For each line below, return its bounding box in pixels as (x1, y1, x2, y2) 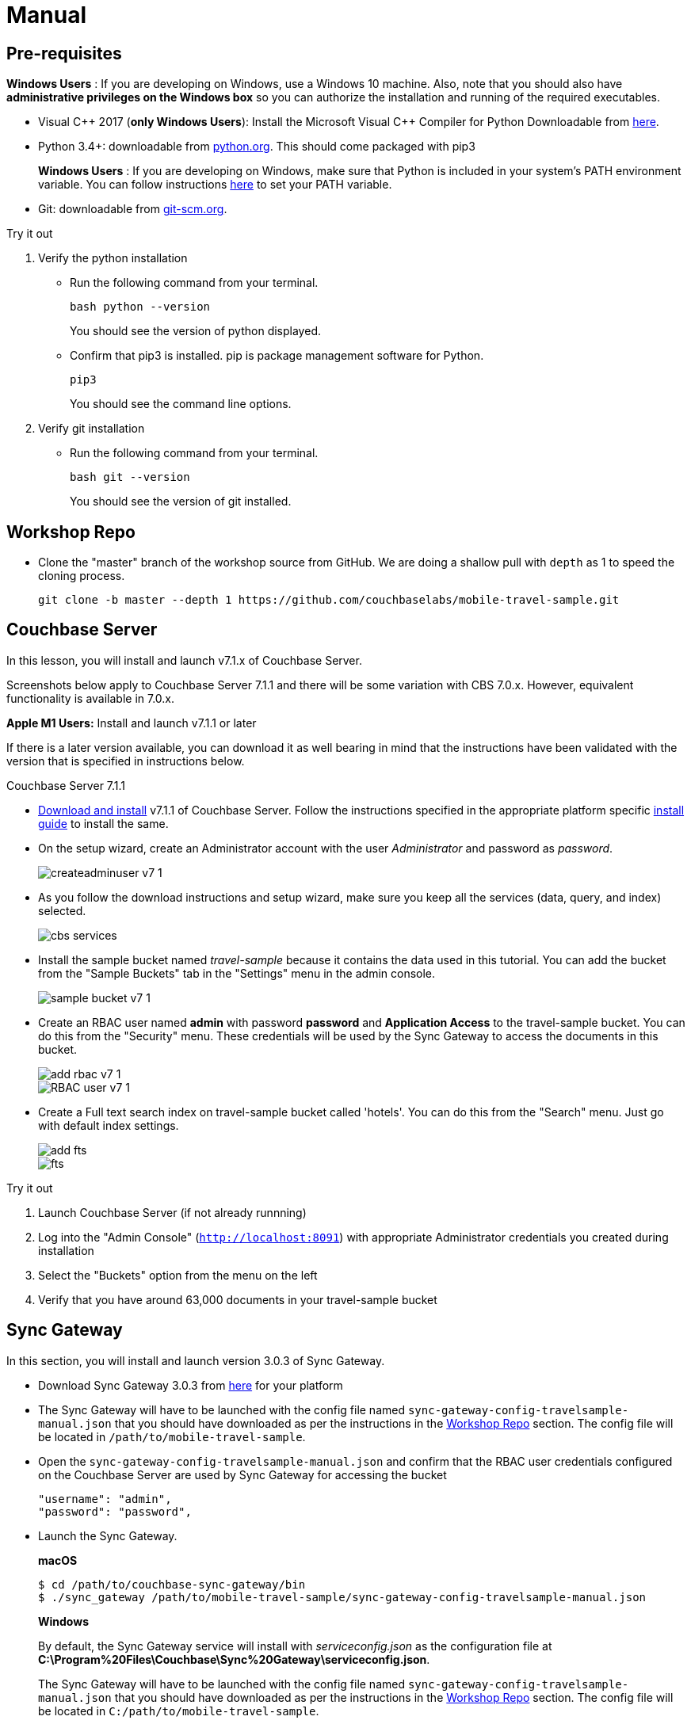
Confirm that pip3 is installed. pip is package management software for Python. (70, 349, 484, 363)
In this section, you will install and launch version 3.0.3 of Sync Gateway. (6, 1353, 385, 1367)
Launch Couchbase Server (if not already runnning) (38, 1205, 307, 1219)
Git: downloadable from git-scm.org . (38, 202, 227, 216)
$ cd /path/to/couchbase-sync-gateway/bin (38, 1577, 306, 1591)
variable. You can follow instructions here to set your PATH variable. (38, 177, 392, 192)
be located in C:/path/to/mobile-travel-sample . (38, 1703, 319, 1718)
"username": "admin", (38, 1492, 172, 1505)
